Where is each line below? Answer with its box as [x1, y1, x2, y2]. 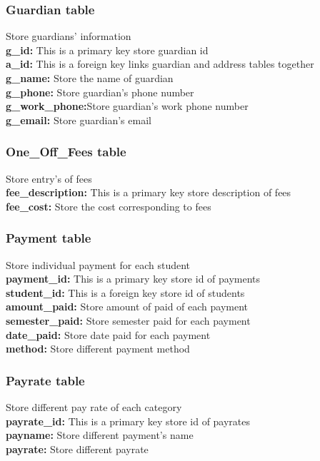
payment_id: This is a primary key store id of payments [6, 271, 261, 286]
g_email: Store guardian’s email [6, 112, 151, 127]
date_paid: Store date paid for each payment [6, 327, 211, 342]
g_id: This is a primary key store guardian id [6, 42, 209, 57]
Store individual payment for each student [6, 257, 191, 272]
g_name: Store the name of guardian [6, 71, 174, 85]
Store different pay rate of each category [6, 399, 182, 414]
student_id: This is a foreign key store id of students [6, 285, 245, 300]
